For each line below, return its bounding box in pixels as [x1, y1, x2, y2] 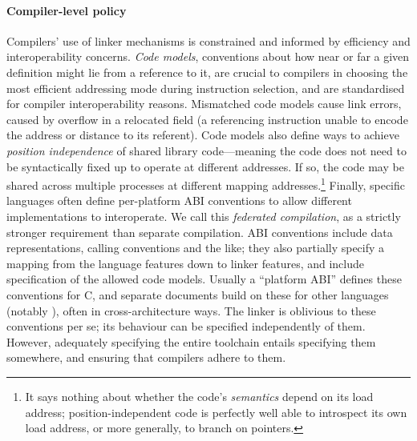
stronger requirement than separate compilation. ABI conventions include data [6, 223, 393, 240]
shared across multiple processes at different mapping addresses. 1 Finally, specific [6, 174, 405, 193]
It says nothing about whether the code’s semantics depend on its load [25, 387, 374, 404]
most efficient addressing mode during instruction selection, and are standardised [6, 79, 405, 96]
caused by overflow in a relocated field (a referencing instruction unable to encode [6, 110, 408, 127]
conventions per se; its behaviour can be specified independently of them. [6, 318, 366, 335]
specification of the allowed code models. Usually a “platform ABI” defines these [6, 271, 402, 287]
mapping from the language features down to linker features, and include [6, 255, 365, 271]
